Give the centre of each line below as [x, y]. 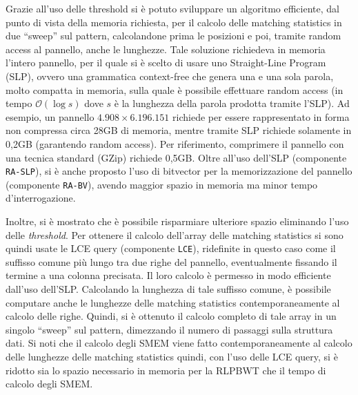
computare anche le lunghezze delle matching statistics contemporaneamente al [173, 302]
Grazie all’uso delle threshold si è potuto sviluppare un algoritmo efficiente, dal [172, 8]
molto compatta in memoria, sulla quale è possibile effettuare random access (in [175, 89]
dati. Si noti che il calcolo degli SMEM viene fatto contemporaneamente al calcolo [179, 343]
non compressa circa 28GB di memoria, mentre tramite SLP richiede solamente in [179, 130]
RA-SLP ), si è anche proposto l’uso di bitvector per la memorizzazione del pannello [179, 171]
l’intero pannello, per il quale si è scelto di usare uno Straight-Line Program [166, 62]
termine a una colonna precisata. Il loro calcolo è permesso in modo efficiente [168, 275]
